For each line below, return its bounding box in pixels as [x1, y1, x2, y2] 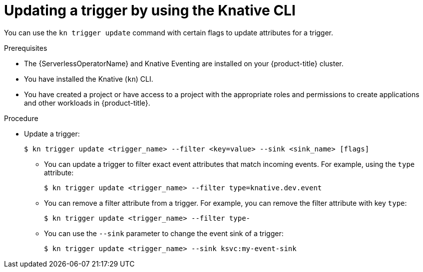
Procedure [4, 114, 38, 123]
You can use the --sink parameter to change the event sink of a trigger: [44, 229, 284, 238]
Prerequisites [4, 43, 47, 52]
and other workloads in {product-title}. [24, 98, 150, 107]
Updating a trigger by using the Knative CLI [4, 2, 296, 19]
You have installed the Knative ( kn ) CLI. [24, 74, 153, 83]
